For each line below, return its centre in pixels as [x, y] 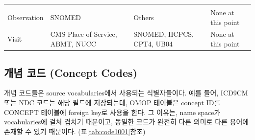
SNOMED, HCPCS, [164, 34]
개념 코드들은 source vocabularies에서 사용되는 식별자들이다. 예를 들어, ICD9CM [126, 93]
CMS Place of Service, [84, 34]
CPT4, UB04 [153, 44]
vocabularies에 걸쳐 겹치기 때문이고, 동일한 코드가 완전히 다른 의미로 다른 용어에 [127, 122]
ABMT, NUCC [73, 44]
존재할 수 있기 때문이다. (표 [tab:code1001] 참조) [75, 131]
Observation [25, 17]
